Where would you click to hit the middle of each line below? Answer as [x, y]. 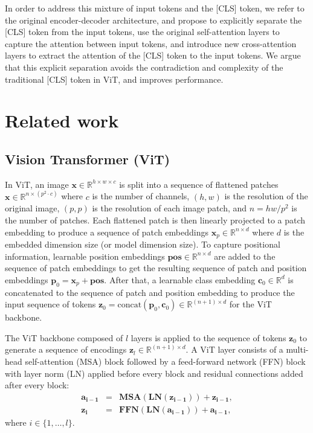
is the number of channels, [141, 196]
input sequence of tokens [50, 304]
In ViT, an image [37, 184]
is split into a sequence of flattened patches [199, 184]
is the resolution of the [266, 196]
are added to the [245, 256]
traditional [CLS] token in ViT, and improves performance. [114, 79]
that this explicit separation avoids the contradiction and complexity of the [144, 67]
